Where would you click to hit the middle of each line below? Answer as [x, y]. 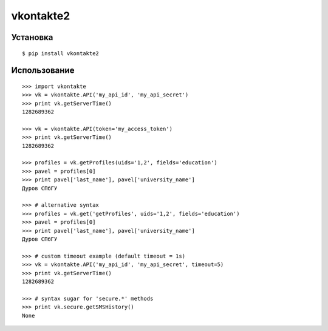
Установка [32, 37]
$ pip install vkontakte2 [61, 53]
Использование [43, 71]
